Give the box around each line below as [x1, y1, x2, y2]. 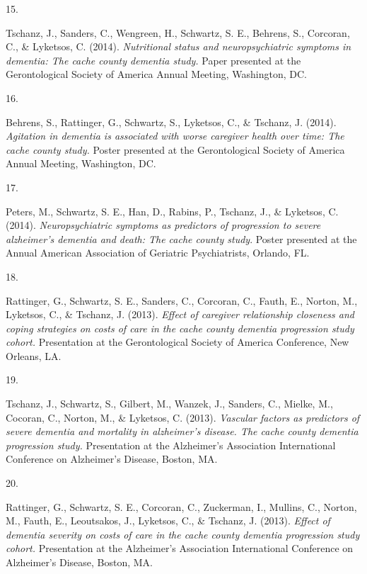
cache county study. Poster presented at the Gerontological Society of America [6, 142, 345, 157]
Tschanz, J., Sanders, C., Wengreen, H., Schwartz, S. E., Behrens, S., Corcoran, [6, 25, 350, 40]
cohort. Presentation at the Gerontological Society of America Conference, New [6, 334, 349, 349]
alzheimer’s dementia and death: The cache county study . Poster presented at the [6, 231, 357, 246]
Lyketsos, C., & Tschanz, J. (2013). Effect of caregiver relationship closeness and [6, 307, 355, 322]
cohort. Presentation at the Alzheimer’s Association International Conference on [6, 541, 354, 556]
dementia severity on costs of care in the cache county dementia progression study [6, 527, 360, 541]
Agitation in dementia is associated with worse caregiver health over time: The [6, 128, 344, 143]
